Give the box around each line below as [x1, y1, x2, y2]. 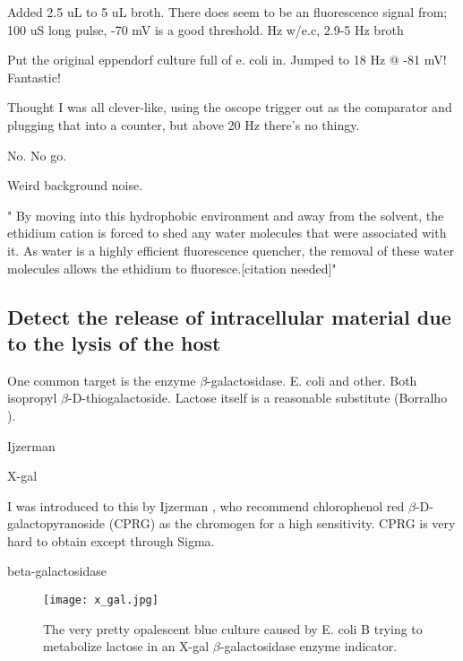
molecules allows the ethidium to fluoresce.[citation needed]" [7, 258, 337, 277]
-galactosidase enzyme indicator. [219, 637, 398, 656]
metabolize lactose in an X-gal [43, 637, 210, 656]
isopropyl [7, 388, 57, 407]
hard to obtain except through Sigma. [7, 531, 215, 550]
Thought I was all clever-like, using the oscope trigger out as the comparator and [7, 98, 452, 117]
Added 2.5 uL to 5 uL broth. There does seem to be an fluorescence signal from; [7, 3, 448, 21]
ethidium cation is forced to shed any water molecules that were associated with [7, 223, 447, 242]
